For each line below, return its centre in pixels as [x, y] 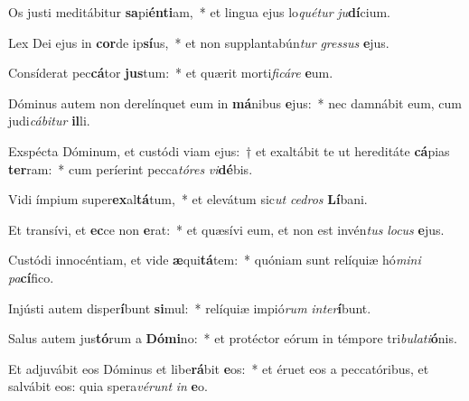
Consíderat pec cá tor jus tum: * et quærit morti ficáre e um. [171, 73]
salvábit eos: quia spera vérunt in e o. [108, 386]
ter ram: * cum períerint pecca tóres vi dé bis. [131, 168]
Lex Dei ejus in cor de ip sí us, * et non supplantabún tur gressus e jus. [199, 42]
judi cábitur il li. [49, 121]
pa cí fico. [31, 277]
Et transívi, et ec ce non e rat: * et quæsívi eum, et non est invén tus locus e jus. [226, 229]
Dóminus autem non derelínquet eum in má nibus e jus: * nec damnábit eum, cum [235, 103]
